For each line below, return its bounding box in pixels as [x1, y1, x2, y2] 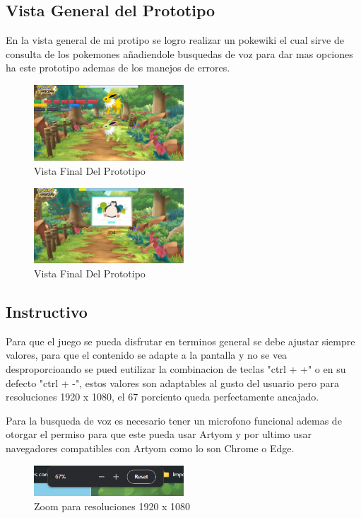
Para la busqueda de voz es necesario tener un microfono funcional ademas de [6, 413, 342, 427]
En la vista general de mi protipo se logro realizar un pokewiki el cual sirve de [6, 33, 344, 47]
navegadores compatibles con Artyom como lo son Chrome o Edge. [6, 440, 295, 455]
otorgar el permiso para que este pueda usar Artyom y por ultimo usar [6, 427, 312, 442]
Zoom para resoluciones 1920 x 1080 [34, 498, 191, 513]
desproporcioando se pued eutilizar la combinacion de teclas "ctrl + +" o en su [6, 362, 346, 376]
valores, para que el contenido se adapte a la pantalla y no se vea [6, 347, 288, 362]
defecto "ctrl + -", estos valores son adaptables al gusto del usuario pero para [6, 375, 340, 390]
